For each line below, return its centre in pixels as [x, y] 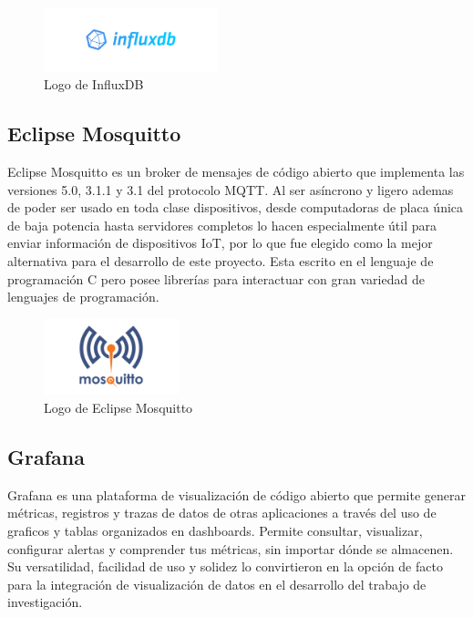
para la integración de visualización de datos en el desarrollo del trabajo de [217, 584]
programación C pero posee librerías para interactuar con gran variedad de [216, 278]
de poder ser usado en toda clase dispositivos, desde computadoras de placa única [236, 207]
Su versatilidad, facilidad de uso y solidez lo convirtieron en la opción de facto [225, 566]
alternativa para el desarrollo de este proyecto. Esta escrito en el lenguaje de [221, 260]
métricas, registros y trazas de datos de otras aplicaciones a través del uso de [222, 513]
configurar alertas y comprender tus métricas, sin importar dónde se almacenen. [231, 548]
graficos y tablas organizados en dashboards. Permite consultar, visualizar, [215, 530]
